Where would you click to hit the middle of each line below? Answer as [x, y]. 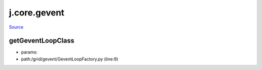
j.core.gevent [37, 13]
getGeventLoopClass [42, 41]
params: [29, 52]
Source [16, 27]
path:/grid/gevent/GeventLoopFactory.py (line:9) [70, 59]
